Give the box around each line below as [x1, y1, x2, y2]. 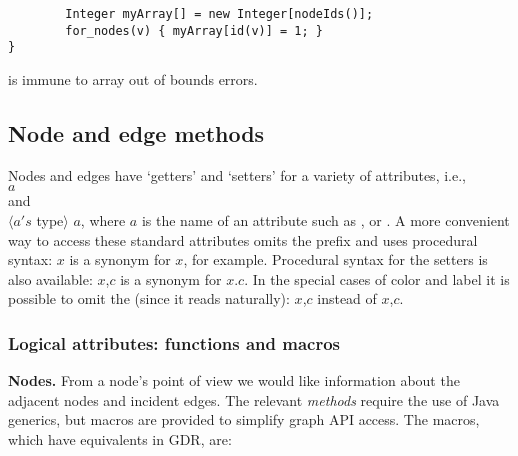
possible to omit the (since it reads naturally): [8, 288, 290, 309]
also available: [8, 268, 93, 289]
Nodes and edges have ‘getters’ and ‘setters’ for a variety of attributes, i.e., [8, 164, 466, 185]
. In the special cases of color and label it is [244, 268, 510, 289]
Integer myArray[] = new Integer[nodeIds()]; [65, 7, 374, 21]
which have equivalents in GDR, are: [8, 428, 232, 449]
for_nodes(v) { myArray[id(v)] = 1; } [65, 23, 323, 38]
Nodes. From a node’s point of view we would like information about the [8, 370, 460, 391]
